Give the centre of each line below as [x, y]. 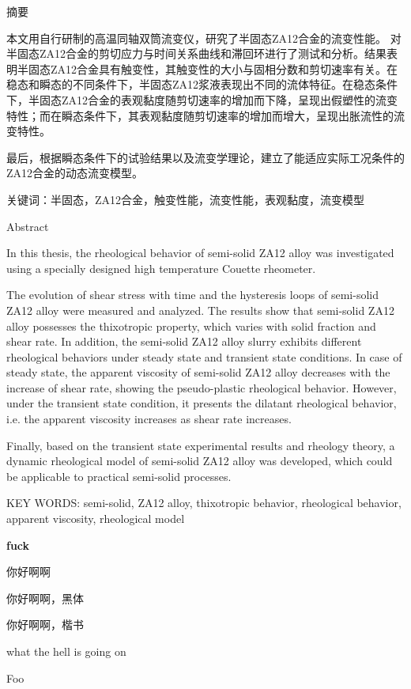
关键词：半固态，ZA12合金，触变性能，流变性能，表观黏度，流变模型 [186, 199]
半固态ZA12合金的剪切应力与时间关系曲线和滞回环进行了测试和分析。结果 [197, 53]
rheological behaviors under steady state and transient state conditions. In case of [204, 356]
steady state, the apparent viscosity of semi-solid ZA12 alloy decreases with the [198, 372]
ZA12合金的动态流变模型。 [75, 173]
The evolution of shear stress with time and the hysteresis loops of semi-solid [193, 295]
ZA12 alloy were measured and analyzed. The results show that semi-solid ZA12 [200, 310]
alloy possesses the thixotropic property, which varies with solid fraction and [191, 326]
